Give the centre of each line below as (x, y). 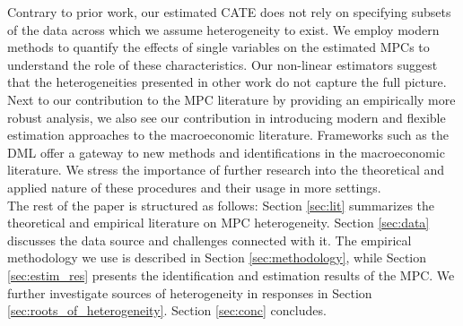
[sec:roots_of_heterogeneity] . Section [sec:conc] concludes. (167, 310)
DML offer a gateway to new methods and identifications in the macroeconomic (226, 152)
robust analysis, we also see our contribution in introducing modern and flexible (227, 117)
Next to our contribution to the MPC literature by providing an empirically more (231, 99)
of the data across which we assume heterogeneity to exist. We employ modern (223, 29)
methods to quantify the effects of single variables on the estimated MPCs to (218, 47)
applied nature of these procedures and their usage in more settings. (194, 187)
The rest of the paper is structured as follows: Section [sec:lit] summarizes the (221, 205)
